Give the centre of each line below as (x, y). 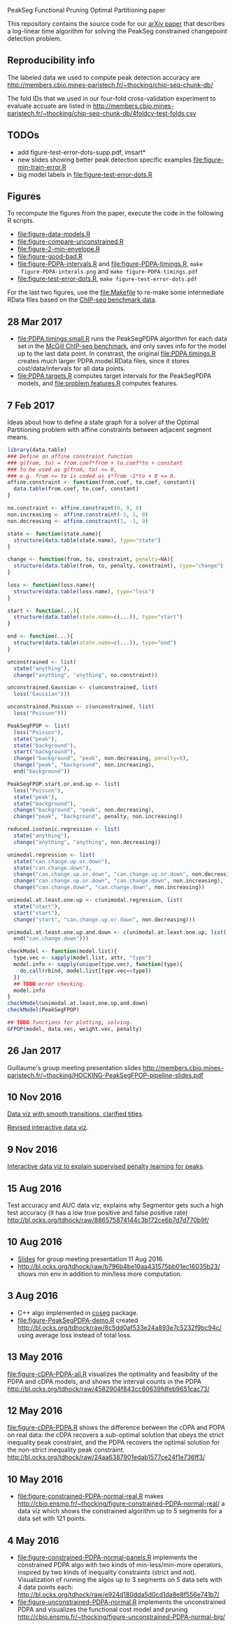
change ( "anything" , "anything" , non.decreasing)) (87, 842)
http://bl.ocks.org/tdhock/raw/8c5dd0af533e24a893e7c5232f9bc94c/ (120, 1327)
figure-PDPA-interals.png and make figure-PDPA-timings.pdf (109, 272)
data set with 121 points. (52, 1519)
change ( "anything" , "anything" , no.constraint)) (86, 675)
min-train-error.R (42, 167)
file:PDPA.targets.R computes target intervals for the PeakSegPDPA (114, 376)
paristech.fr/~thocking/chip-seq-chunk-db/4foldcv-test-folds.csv (102, 113)
